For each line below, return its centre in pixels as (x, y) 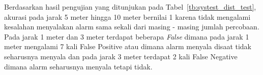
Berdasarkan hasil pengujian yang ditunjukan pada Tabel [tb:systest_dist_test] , (130, 7)
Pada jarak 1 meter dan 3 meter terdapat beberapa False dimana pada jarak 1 (127, 36)
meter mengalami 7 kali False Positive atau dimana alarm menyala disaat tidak (128, 46)
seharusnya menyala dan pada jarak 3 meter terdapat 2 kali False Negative (121, 56)
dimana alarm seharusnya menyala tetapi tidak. (78, 66)
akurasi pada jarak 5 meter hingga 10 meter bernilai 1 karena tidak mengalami (127, 16)
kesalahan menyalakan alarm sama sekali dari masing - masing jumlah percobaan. (132, 27)
